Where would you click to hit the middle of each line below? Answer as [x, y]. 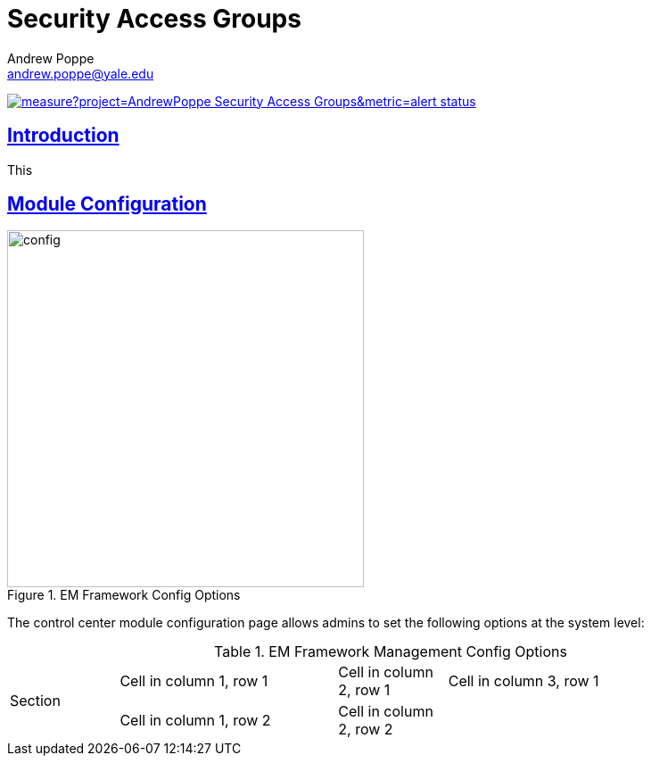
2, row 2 [366, 730]
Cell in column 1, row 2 [195, 721]
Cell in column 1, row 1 [194, 681]
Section [35, 701]
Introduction [63, 136]
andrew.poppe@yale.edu [81, 73]
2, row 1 [364, 690]
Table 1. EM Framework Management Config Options [391, 652]
